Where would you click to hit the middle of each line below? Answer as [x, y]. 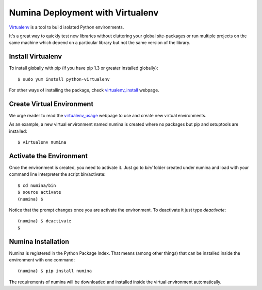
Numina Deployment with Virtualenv [84, 13]
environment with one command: [42, 260]
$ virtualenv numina [42, 142]
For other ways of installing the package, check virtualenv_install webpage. [84, 90]
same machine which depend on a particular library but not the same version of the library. [100, 43]
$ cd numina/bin [37, 185]
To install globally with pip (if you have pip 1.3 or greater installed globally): [84, 68]
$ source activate [40, 192]
